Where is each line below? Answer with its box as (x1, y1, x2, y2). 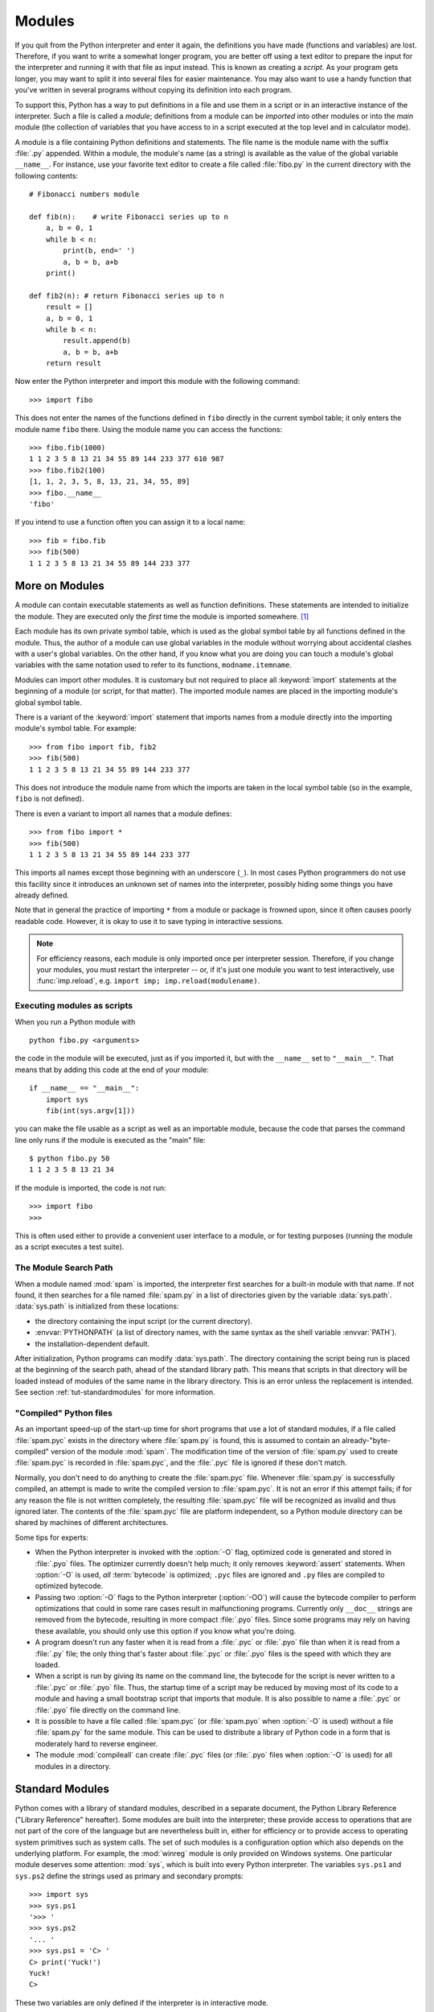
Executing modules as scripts (14, 1000, 133, 1012)
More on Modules (14, 579, 104, 593)
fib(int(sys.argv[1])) (45, 1106, 136, 1115)
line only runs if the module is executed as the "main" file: (14, 1135, 207, 1144)
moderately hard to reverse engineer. (35, 1738, 158, 1748)
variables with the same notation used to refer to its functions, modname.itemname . (14, 660, 293, 670)
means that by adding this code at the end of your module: (14, 1065, 209, 1074)
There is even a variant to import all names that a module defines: (14, 809, 232, 818)
